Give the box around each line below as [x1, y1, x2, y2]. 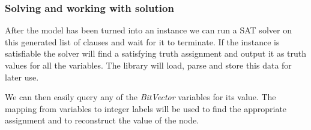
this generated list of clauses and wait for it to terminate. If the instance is [5, 35, 280, 48]
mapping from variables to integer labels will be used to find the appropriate [5, 102, 287, 114]
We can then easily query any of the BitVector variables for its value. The [5, 91, 276, 103]
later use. [5, 70, 39, 83]
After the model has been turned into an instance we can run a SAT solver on [5, 24, 292, 36]
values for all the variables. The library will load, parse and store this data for [5, 59, 292, 71]
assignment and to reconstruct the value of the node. [5, 114, 199, 126]
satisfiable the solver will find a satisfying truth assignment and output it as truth [5, 47, 307, 60]
